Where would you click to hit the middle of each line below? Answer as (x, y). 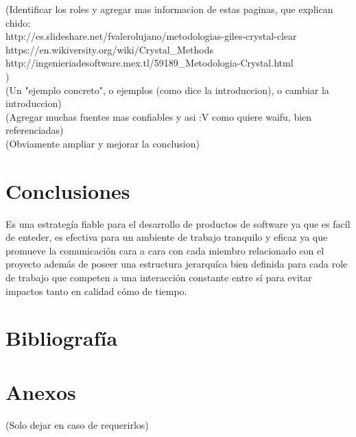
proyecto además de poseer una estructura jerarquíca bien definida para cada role (177, 264)
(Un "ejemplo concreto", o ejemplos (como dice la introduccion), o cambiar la (167, 90)
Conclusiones (68, 190)
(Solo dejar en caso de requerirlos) (77, 424)
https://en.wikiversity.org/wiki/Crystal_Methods (110, 49)
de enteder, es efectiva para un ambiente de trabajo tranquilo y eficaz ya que (167, 237)
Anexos (41, 391)
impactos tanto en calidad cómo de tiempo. (96, 291)
